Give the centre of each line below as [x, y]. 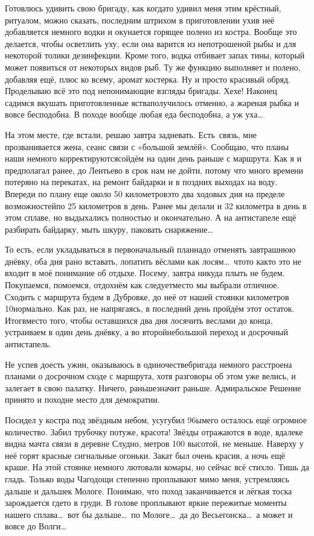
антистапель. [28, 344]
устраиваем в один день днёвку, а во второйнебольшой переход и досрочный [146, 332]
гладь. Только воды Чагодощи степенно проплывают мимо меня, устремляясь [147, 478]
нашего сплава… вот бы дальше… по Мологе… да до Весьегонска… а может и [149, 514]
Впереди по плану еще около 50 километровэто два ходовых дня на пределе [145, 193]
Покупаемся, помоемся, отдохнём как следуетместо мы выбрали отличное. [142, 285]
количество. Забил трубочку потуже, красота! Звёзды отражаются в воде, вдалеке [154, 431]
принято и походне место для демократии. [82, 399]
